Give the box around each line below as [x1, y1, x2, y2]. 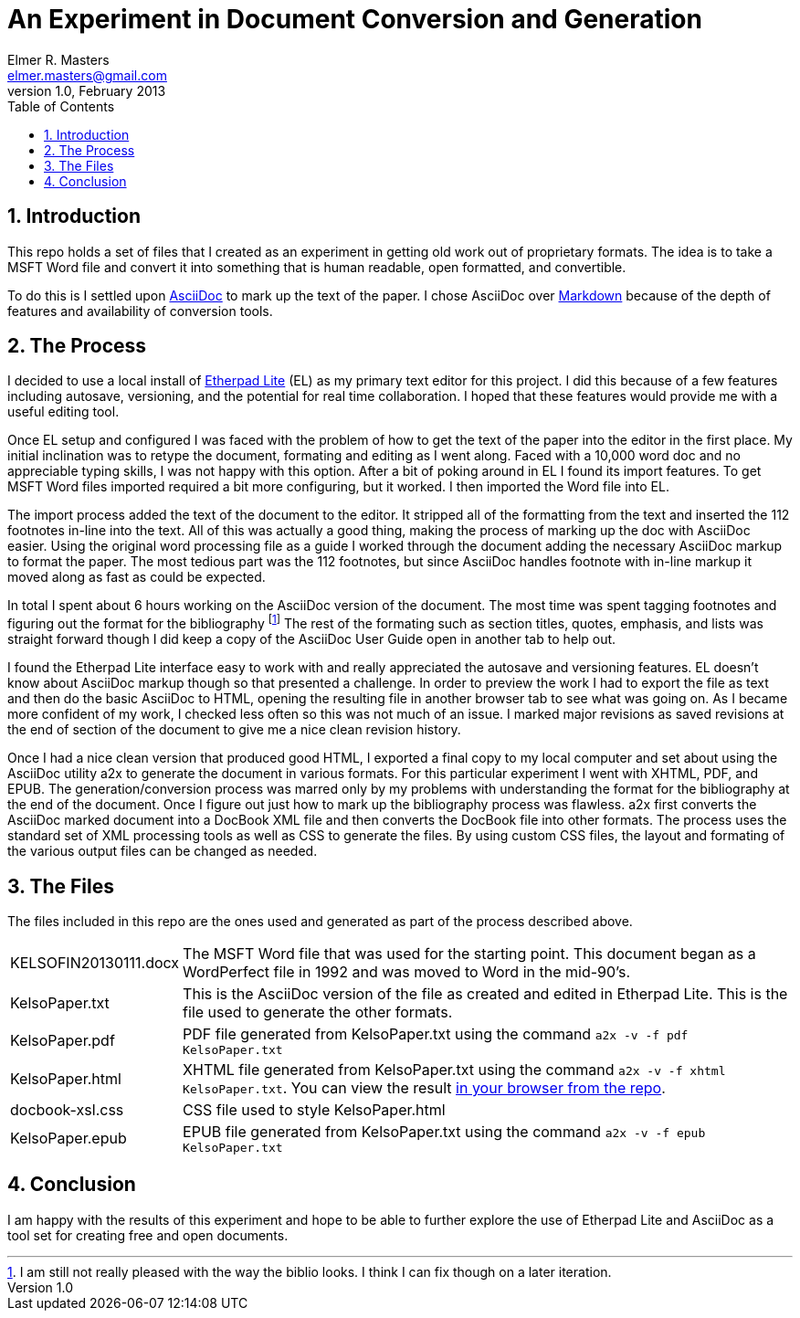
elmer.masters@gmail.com [7, 67, 167, 83]
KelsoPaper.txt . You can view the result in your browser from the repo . [183, 1078, 666, 1097]
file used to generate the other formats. [183, 1002, 453, 1021]
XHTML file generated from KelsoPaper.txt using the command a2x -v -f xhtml [183, 1060, 726, 1079]
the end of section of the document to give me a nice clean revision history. [7, 722, 461, 738]
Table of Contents [7, 98, 115, 114]
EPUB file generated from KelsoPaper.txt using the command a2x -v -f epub [183, 1122, 706, 1141]
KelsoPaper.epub [10, 1129, 127, 1148]
